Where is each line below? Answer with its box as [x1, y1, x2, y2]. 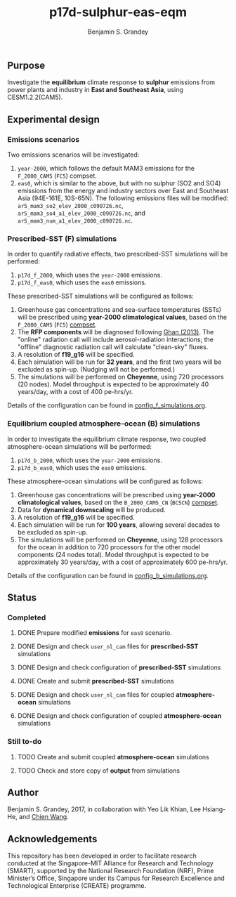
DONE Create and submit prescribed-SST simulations [17, 677, 174, 686]
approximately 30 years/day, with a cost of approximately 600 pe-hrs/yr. [17, 558, 228, 566]
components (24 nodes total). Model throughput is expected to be [17, 550, 209, 558]
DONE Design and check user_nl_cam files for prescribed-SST [17, 642, 199, 650]
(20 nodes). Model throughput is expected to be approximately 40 [17, 380, 209, 388]
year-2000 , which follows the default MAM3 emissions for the [17, 164, 195, 173]
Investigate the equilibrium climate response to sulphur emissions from [7, 78, 216, 86]
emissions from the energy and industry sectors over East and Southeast [17, 187, 229, 195]
